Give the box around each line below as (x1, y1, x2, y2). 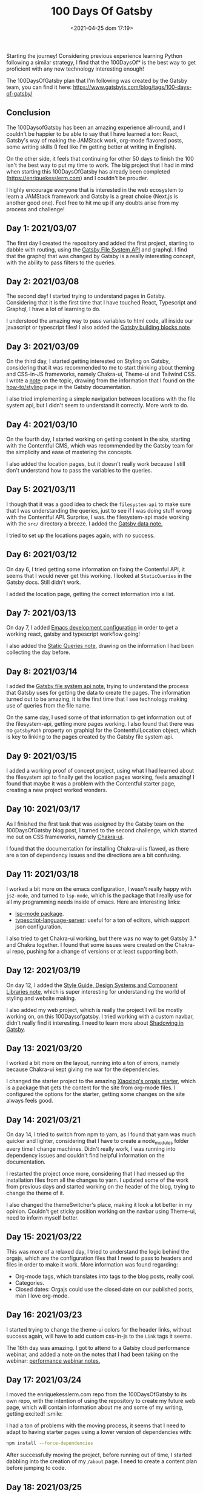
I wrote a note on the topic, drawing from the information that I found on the (6, 377, 195, 384)
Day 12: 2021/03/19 (6, 965, 81, 975)
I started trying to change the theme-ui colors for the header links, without (6, 1326, 192, 1333)
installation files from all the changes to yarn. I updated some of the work (6, 1176, 189, 1184)
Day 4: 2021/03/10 (6, 419, 78, 430)
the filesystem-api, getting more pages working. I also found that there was (6, 720, 195, 728)
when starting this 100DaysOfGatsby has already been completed (6, 167, 170, 175)
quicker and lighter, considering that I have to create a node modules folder (6, 1137, 189, 1146)
